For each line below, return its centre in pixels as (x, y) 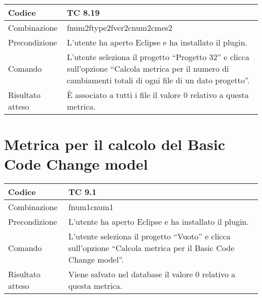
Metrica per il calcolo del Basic (115, 144)
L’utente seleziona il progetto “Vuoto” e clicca (149, 236)
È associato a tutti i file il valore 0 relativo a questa (158, 95)
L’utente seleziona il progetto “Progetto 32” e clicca (158, 57)
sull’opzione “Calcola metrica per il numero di (148, 68)
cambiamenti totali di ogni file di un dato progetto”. (158, 80)
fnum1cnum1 (91, 207)
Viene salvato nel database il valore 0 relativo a (152, 274)
